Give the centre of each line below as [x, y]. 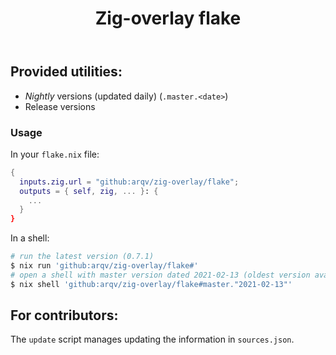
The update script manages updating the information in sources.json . [152, 339]
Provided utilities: [66, 72]
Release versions [60, 106]
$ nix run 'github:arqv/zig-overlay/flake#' [104, 266]
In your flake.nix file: [55, 154]
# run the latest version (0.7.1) [82, 257]
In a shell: [30, 238]
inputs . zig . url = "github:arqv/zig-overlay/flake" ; [129, 182]
